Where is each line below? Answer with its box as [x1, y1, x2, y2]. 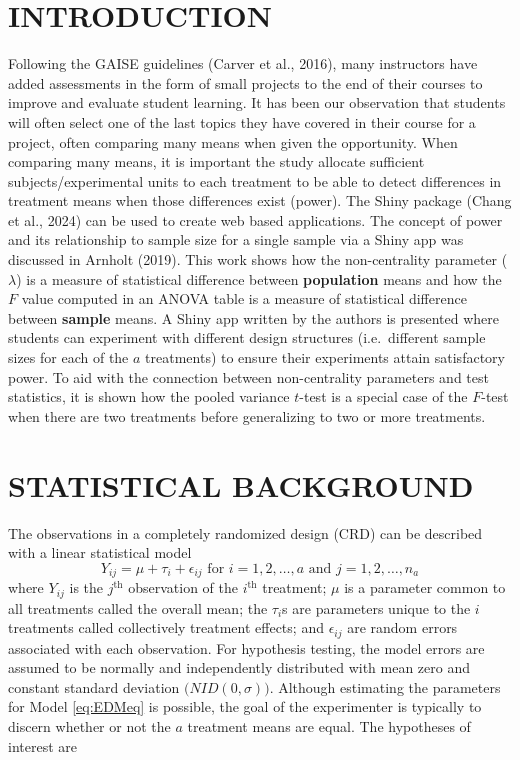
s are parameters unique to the [282, 597, 471, 618]
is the [69, 577, 104, 598]
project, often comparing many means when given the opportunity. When [8, 131, 458, 152]
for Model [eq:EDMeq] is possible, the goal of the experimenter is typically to [8, 696, 482, 717]
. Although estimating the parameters [269, 676, 501, 697]
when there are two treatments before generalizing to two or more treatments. [8, 405, 486, 426]
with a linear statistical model [8, 542, 192, 563]
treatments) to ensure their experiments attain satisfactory [145, 347, 505, 368]
